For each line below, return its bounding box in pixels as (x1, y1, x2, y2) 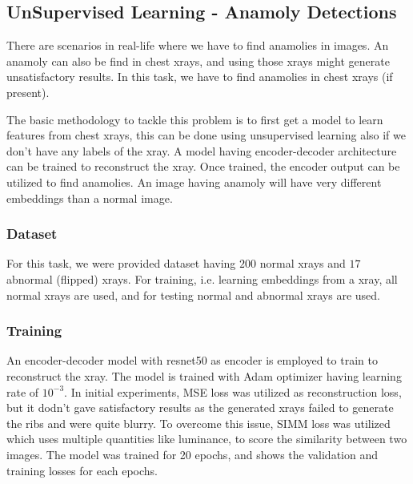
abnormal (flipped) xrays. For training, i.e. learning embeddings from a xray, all (6, 270, 398, 287)
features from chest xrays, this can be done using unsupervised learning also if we (6, 127, 406, 143)
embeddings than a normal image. (6, 189, 173, 206)
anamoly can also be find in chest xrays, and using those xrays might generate (6, 52, 390, 69)
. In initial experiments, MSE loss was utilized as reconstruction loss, (64, 383, 402, 400)
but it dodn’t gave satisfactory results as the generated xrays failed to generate (6, 399, 394, 416)
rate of (6, 383, 39, 400)
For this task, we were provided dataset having (6, 255, 236, 272)
